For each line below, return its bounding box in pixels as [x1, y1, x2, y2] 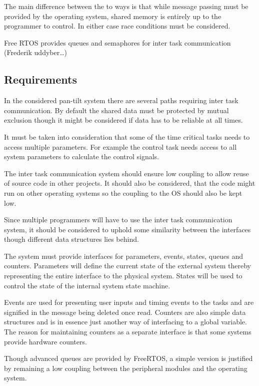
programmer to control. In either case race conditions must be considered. [4, 21, 230, 31]
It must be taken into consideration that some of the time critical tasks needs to [4, 131, 250, 142]
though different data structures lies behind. [4, 234, 139, 244]
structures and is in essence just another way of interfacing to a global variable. [4, 316, 247, 327]
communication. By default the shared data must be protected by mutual [4, 105, 229, 115]
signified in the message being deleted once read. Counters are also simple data [4, 306, 246, 317]
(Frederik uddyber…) [4, 47, 67, 58]
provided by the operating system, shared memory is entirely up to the [4, 11, 221, 21]
